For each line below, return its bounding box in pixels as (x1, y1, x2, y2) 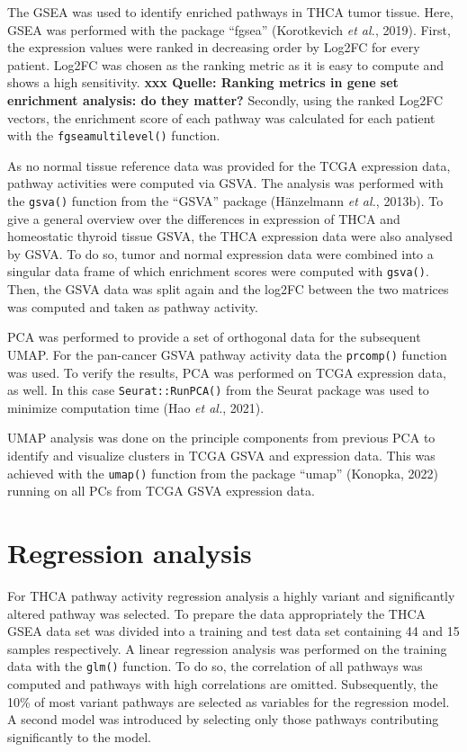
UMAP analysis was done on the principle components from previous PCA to (7, 428, 436, 447)
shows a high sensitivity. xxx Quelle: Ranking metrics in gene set (7, 73, 399, 92)
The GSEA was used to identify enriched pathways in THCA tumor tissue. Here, (7, 3, 454, 21)
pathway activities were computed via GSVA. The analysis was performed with (7, 174, 444, 192)
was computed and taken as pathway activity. (7, 297, 258, 316)
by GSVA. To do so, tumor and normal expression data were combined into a (7, 244, 434, 263)
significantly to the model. (7, 727, 151, 746)
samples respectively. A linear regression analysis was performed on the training (7, 639, 447, 658)
